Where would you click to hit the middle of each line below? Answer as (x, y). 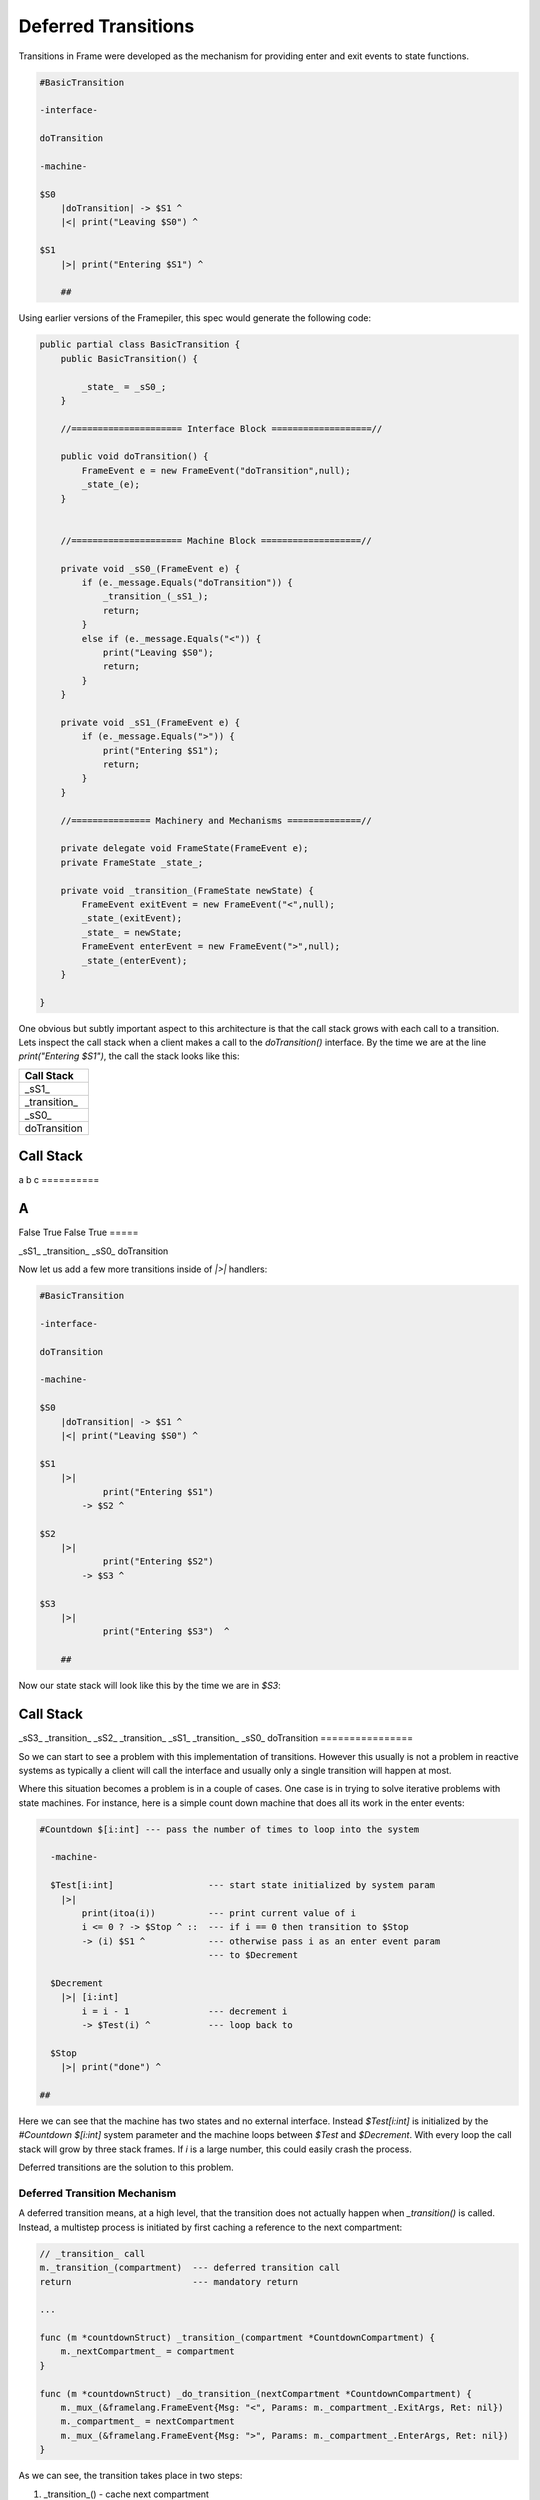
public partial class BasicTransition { (139, 344)
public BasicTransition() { (129, 358)
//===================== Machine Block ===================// (216, 540)
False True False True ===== (78, 1232)
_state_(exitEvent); (132, 918)
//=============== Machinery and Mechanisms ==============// (216, 820)
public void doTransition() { (134, 456)
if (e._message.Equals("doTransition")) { (187, 582)
